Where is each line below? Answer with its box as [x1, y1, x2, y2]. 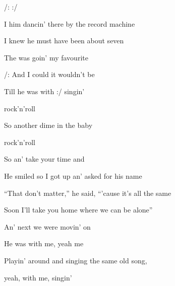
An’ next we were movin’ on [4, 221, 91, 232]
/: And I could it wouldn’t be [4, 69, 95, 80]
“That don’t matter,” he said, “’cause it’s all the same [4, 187, 171, 198]
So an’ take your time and [4, 154, 85, 164]
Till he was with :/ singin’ [4, 86, 85, 96]
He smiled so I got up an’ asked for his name [4, 170, 142, 181]
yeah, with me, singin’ [4, 272, 72, 282]
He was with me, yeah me [4, 238, 84, 249]
